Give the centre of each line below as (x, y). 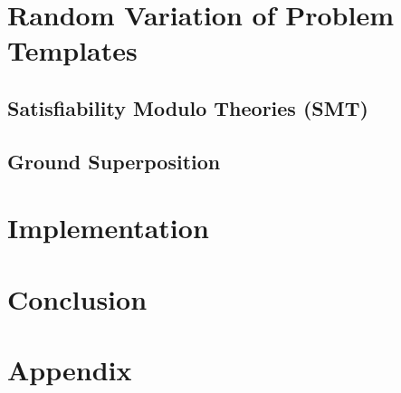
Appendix (70, 370)
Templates (72, 50)
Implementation (108, 228)
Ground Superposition (114, 161)
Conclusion (77, 298)
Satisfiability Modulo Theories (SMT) (188, 107)
